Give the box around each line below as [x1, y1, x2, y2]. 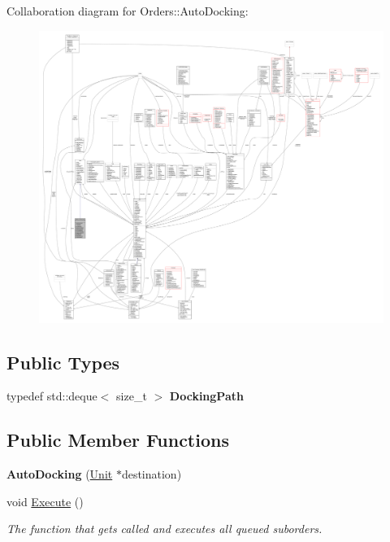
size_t [116, 387, 147, 404]
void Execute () [6, 492, 84, 509]
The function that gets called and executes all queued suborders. [6, 520, 323, 537]
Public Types [6, 349, 120, 374]
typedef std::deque [6, 387, 97, 404]
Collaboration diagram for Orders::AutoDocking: [6, 2, 249, 19]
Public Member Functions [6, 427, 229, 452]
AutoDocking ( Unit [6, 466, 113, 483]
